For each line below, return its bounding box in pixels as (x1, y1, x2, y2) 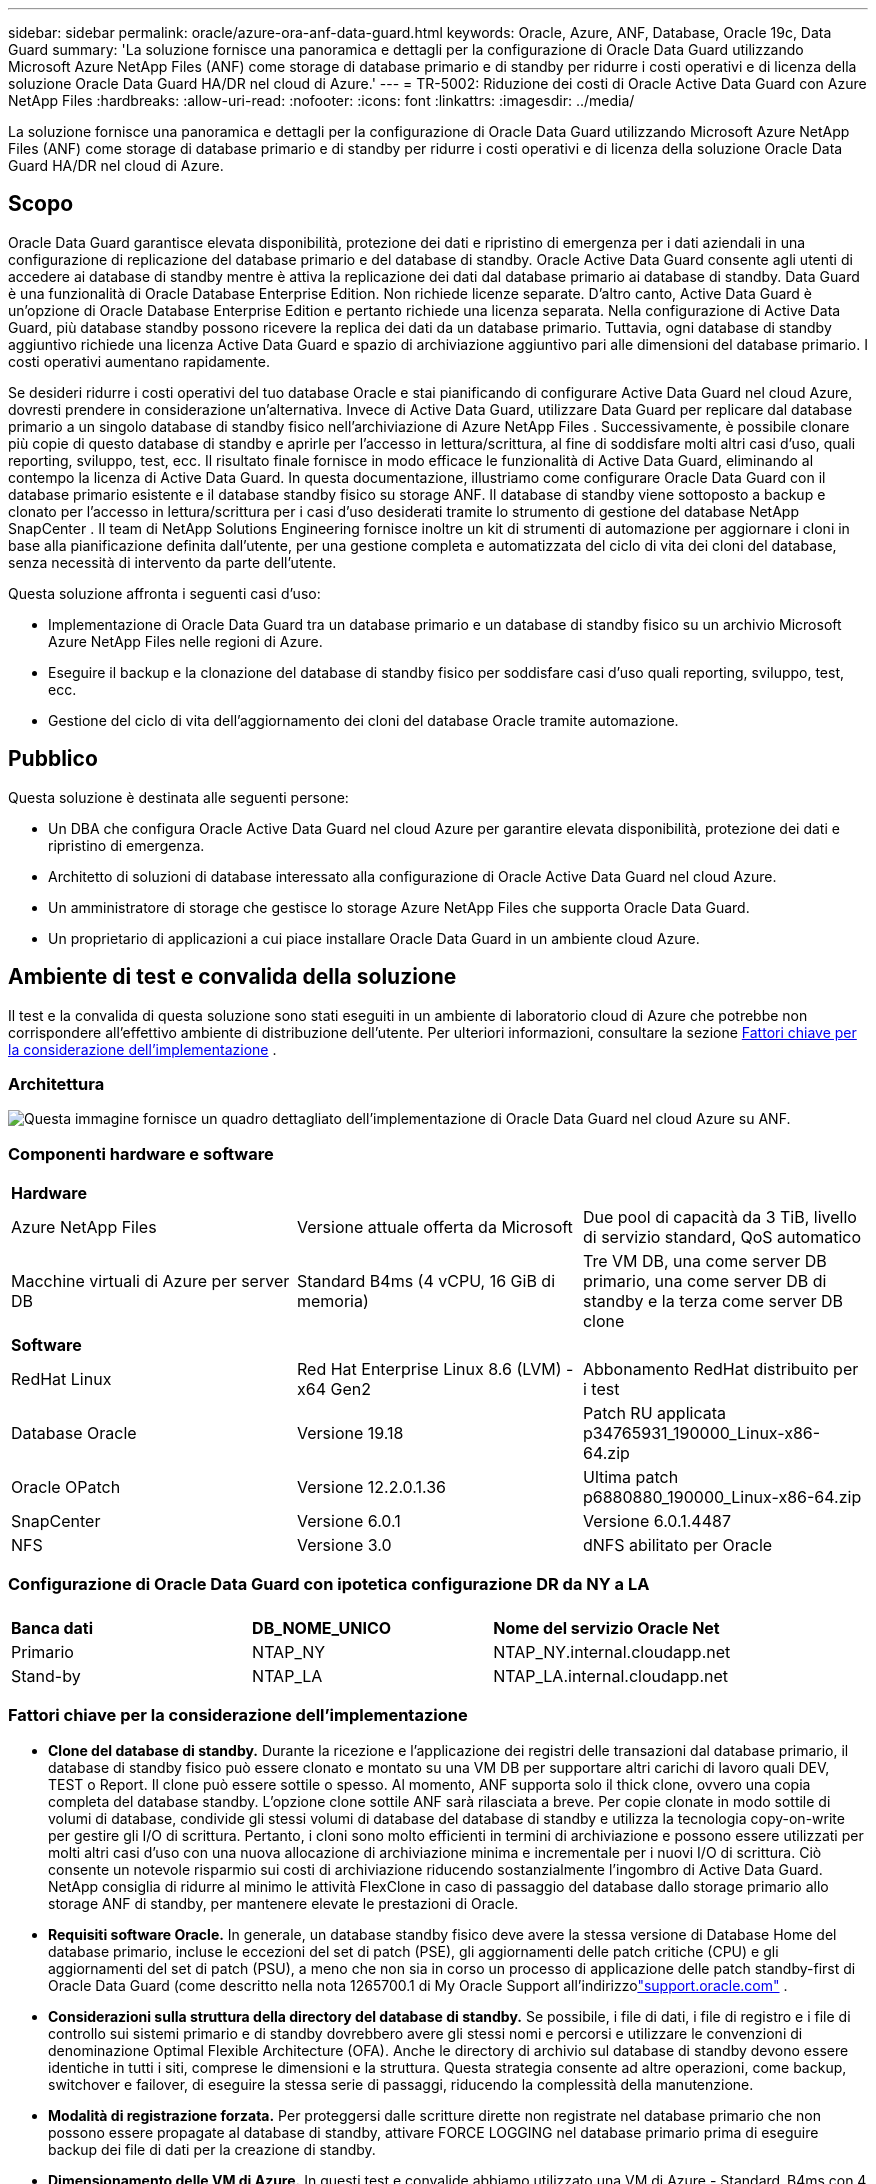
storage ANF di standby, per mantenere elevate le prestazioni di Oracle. (48, 1894, 519, 1912)
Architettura (8, 1073, 105, 1094)
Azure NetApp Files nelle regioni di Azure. (48, 632, 323, 650)
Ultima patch (582, 1467, 679, 1488)
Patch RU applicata (582, 1403, 726, 1424)
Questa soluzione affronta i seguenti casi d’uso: (8, 584, 321, 602)
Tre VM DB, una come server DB (582, 1251, 827, 1272)
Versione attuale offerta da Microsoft (296, 1217, 573, 1238)
